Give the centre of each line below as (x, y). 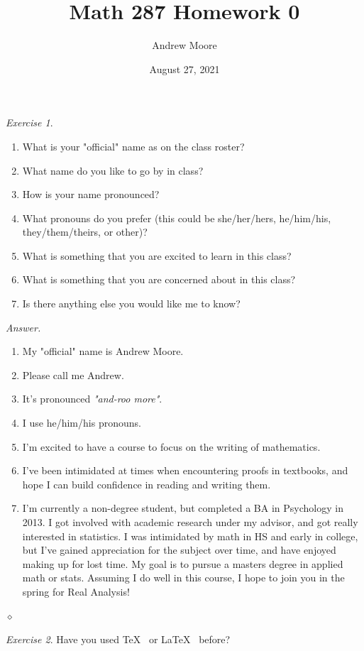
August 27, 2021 (184, 69)
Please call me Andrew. (73, 374)
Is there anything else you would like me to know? (131, 303)
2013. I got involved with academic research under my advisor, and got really (190, 522)
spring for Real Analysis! (76, 591)
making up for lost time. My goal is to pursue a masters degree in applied (183, 563)
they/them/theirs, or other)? (85, 232)
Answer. (23, 327)
